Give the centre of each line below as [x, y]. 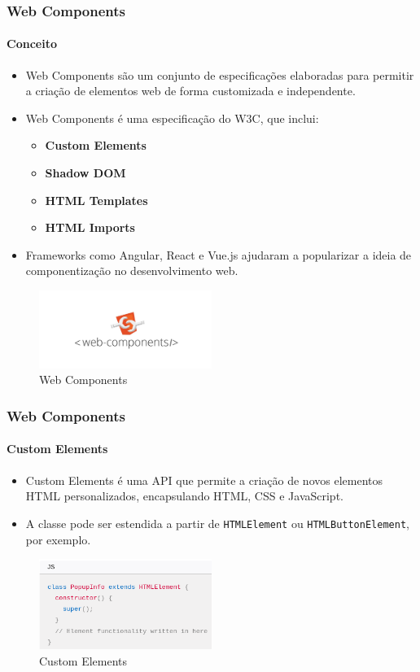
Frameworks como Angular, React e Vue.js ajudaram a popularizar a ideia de [219, 254]
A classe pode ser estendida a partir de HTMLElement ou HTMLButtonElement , [217, 523]
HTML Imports [90, 227]
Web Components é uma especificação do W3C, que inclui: [172, 118]
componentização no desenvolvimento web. [132, 271]
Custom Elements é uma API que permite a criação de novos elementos [204, 480]
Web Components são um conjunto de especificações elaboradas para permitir [220, 74]
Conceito [32, 44]
